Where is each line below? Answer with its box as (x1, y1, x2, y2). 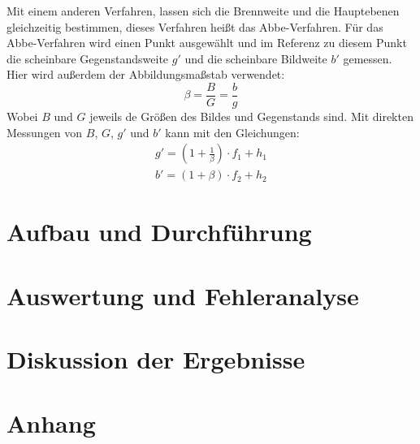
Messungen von (6, 123, 83, 140)
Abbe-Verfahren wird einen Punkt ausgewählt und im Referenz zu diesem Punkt (6, 34, 407, 51)
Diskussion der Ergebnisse (6, 343, 305, 376)
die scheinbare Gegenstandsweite (6, 50, 169, 67)
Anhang (6, 406, 96, 439)
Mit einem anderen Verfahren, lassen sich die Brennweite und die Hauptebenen (6, 2, 400, 19)
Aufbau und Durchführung (6, 215, 312, 248)
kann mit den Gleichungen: (165, 123, 300, 140)
